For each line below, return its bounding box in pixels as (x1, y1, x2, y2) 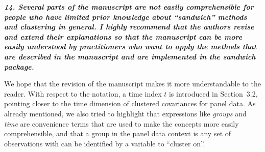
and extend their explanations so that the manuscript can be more (4, 31, 243, 42)
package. (4, 61, 34, 72)
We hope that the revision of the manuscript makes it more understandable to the (4, 78, 261, 89)
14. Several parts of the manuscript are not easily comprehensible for (4, 2, 254, 12)
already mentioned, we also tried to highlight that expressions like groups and (4, 108, 247, 118)
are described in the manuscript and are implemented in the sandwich (4, 51, 256, 62)
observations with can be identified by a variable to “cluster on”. (4, 138, 205, 148)
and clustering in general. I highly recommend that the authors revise (4, 21, 254, 32)
